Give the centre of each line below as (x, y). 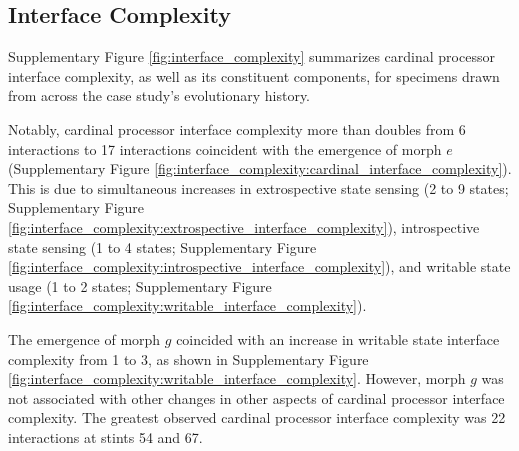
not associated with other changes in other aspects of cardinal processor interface (256, 397)
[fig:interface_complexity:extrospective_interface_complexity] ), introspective (244, 226)
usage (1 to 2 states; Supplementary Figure (140, 285)
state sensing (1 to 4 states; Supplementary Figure (162, 246)
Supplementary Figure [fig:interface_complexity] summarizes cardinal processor (251, 56)
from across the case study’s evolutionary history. (159, 95)
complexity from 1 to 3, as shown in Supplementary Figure (188, 358)
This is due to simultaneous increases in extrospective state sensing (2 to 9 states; (258, 187)
